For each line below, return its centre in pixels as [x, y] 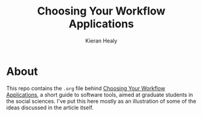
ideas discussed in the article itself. [50, 108]
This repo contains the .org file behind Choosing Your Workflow [86, 88]
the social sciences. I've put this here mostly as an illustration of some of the [101, 101]
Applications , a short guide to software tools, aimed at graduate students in [100, 94]
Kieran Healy [101, 40]
